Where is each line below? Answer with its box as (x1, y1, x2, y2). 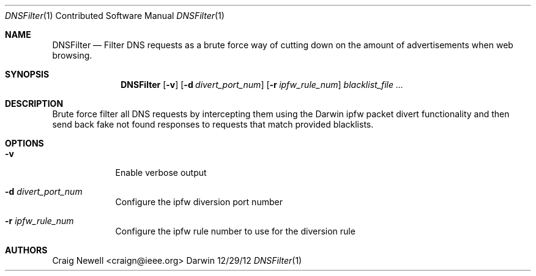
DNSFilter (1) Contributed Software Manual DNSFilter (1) (5, 10, 225, 21)
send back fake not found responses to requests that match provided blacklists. (52, 119, 374, 129)
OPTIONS (5, 138, 44, 148)
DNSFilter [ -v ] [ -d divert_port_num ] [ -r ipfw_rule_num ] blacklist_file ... (121, 79, 404, 90)
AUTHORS (5, 245, 48, 255)
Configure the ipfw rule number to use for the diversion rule (115, 226, 355, 236)
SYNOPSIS (5, 69, 50, 79)
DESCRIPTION (5, 98, 64, 109)
